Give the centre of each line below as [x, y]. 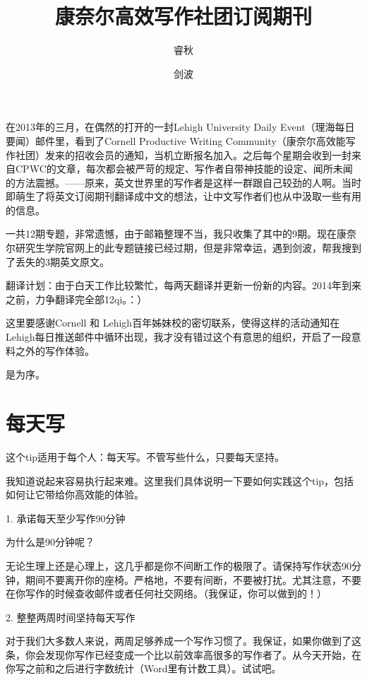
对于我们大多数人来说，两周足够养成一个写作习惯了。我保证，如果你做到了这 [183, 641]
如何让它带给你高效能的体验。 [75, 494]
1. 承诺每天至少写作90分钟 [66, 518]
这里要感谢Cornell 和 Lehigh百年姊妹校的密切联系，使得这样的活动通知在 [173, 323]
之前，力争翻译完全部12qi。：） [77, 299]
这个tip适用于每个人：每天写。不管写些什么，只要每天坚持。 [145, 456]
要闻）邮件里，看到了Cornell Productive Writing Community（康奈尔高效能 [176, 140]
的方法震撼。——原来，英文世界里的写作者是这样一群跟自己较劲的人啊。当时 [183, 182]
